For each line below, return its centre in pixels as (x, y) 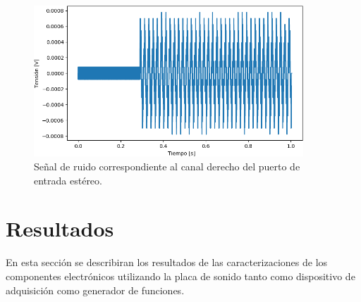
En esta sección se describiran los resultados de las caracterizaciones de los (167, 262)
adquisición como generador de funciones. (95, 290)
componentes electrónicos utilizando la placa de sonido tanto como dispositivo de (180, 276)
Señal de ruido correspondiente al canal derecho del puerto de (167, 166)
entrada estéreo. (68, 180)
